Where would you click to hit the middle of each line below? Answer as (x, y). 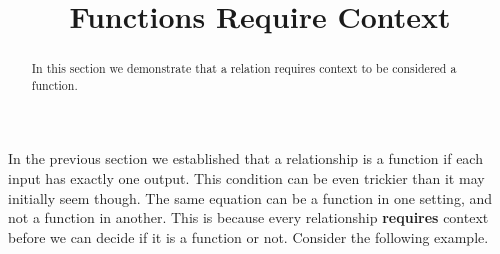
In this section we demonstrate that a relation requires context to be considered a (244, 68)
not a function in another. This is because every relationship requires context (248, 217)
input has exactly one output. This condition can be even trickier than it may (246, 178)
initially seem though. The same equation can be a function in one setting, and (250, 197)
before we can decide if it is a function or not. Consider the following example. (248, 236)
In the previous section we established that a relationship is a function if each (245, 158)
